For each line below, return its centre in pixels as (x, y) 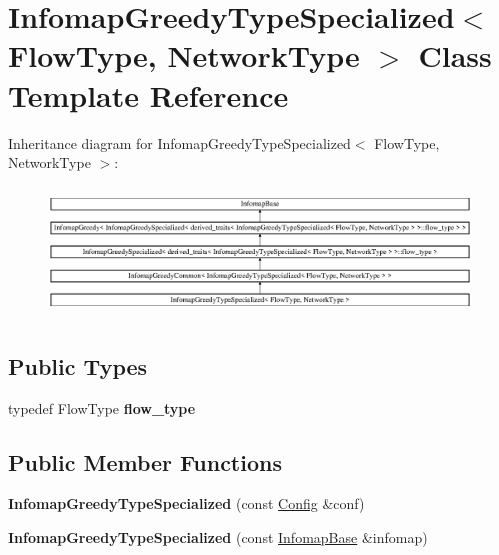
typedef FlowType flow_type (102, 407)
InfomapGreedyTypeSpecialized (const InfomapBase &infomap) (218, 537)
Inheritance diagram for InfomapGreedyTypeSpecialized (179, 142)
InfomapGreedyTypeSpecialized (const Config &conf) (186, 503)
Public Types (78, 365)
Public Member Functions (145, 461)
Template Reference (148, 94)
